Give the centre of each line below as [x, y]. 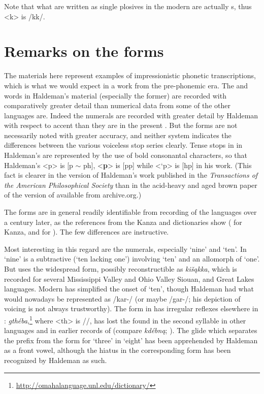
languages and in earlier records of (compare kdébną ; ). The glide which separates [131, 330]
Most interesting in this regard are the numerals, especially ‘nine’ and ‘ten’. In [125, 249]
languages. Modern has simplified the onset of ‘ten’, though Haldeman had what [129, 289]
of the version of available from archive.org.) [73, 195]
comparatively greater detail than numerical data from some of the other [117, 105]
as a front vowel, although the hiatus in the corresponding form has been [118, 350]
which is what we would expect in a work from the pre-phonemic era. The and [126, 85]
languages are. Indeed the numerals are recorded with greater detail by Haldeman [131, 115]
